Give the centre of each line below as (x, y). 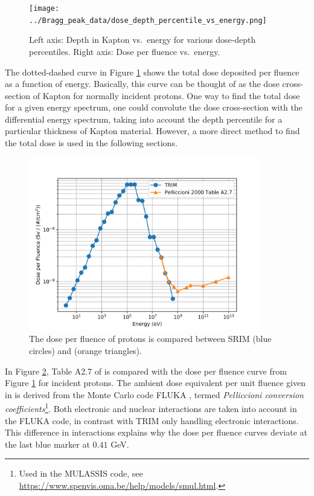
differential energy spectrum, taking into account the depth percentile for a (144, 119)
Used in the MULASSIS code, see (81, 473)
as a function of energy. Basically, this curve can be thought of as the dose (142, 84)
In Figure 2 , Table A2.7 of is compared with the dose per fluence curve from (146, 371)
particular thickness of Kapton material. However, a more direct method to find (152, 131)
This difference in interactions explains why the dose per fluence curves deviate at (156, 432)
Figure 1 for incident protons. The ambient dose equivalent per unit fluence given (155, 383)
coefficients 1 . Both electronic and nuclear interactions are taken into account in (151, 408)
